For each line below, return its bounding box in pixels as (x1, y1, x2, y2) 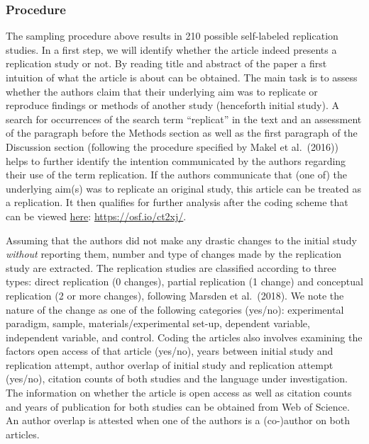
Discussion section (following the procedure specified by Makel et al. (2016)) (6, 139, 338, 154)
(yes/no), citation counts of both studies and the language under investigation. (6, 371, 348, 386)
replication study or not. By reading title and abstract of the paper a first (6, 56, 327, 71)
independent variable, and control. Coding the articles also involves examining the (6, 329, 363, 344)
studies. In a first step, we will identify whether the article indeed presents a (6, 42, 337, 57)
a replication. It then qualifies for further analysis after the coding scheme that (6, 195, 348, 210)
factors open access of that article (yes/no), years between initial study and (6, 343, 334, 358)
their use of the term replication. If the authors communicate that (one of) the (6, 167, 347, 182)
